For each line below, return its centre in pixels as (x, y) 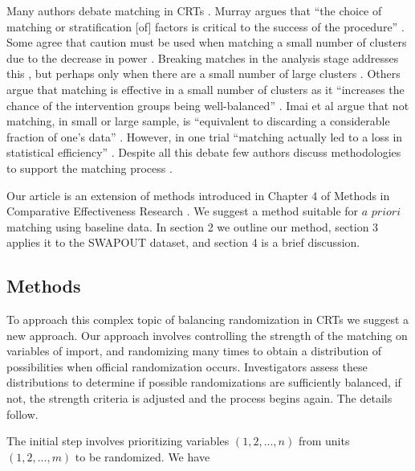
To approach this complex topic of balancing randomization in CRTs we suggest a (208, 319)
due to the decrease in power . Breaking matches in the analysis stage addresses (203, 57)
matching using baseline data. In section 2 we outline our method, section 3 (193, 226)
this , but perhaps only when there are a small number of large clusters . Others (203, 74)
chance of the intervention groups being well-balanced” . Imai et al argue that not (208, 105)
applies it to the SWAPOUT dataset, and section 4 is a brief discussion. (183, 242)
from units (324, 441)
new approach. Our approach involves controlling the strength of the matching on (207, 335)
